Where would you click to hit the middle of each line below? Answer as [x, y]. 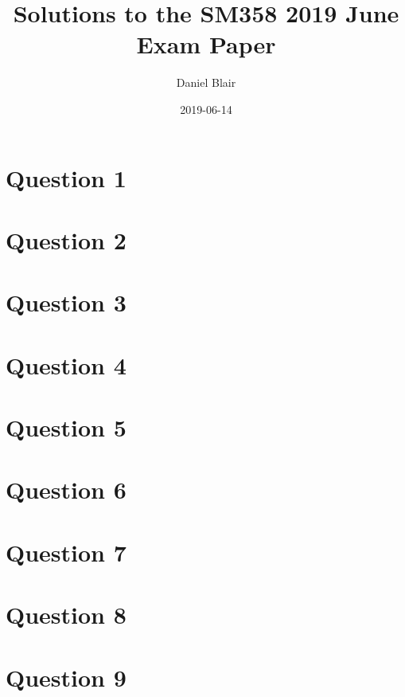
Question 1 [66, 177]
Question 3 [66, 302]
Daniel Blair [206, 82]
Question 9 [66, 677]
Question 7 [66, 552]
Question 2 [66, 239]
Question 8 [66, 615]
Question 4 [66, 364]
